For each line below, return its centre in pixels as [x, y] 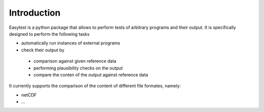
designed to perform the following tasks [49, 34]
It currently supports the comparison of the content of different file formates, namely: [95, 86]
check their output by [43, 50]
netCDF [29, 95]
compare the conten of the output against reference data [91, 75]
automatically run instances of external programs [71, 43]
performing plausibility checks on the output [78, 68]
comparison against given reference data [75, 61]
